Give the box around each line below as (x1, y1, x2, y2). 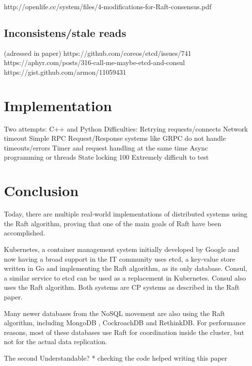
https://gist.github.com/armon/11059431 (4, 67, 126, 77)
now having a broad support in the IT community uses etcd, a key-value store (4, 253, 236, 264)
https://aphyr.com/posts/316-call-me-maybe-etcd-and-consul (4, 57, 185, 67)
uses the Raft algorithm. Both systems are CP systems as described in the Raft (4, 282, 240, 292)
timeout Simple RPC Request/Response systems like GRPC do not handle (4, 133, 226, 143)
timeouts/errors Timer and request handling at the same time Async (4, 142, 208, 152)
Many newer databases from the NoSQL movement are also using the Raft (4, 308, 225, 318)
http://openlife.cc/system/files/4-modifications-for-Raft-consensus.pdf (4, 1, 212, 11)
